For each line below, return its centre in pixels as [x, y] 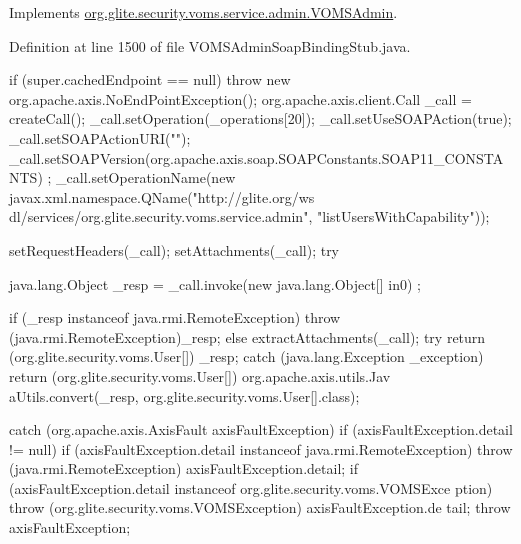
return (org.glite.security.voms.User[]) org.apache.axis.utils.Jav [200, 375]
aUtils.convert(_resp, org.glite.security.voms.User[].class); [184, 395]
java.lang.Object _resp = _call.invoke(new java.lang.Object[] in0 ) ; [215, 283]
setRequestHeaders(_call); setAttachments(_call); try [174, 249]
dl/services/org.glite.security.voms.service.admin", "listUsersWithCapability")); [249, 216]
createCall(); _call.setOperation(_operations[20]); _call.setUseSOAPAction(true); [260, 118]
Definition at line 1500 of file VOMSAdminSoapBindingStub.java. [210, 45]
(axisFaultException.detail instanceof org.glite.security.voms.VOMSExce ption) [251, 487]
